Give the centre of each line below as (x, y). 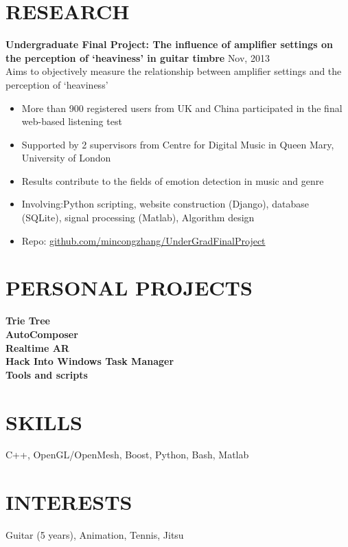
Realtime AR (37, 347)
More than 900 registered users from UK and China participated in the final (182, 108)
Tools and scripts (47, 374)
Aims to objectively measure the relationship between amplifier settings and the (174, 71)
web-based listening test (72, 121)
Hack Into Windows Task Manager (90, 361)
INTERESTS (69, 502)
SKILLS (44, 422)
